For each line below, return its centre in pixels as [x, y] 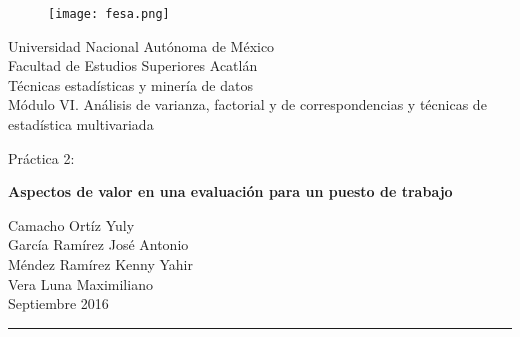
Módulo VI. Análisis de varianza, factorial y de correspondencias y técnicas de [247, 104]
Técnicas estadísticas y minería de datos [130, 84]
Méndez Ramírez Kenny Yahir [100, 264]
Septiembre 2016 [58, 303]
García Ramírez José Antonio [98, 244]
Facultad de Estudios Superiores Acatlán [133, 65]
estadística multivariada [81, 124]
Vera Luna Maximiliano [80, 283]
